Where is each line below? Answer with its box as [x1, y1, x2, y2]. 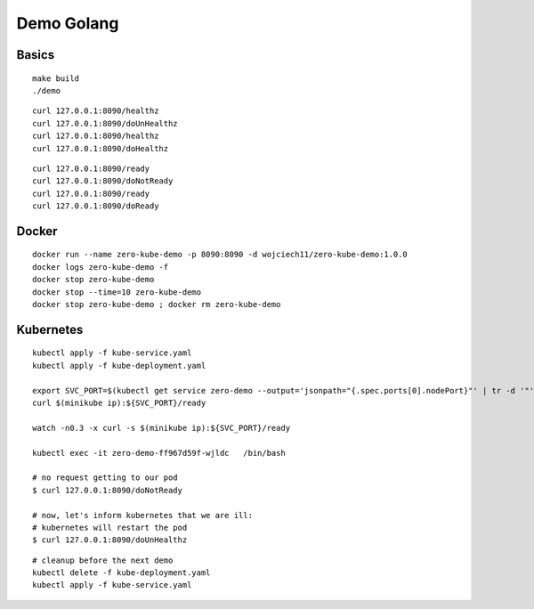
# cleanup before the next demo [32, 555, 174, 565]
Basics [16, 47, 55, 62]
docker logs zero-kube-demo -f [32, 262, 169, 272]
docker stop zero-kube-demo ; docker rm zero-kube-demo [32, 299, 281, 310]
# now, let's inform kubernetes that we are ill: [32, 510, 254, 520]
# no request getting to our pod [32, 473, 178, 483]
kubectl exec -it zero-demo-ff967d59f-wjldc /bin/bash [32, 448, 287, 458]
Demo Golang [16, 13, 119, 33]
